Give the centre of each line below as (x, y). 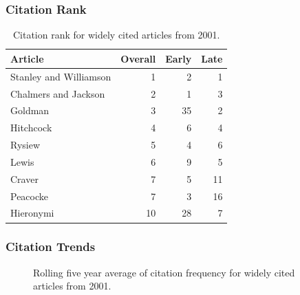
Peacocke (30, 196)
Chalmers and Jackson (58, 93)
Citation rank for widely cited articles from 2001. (116, 35)
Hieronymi (32, 213)
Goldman (30, 110)
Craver (24, 178)
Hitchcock (31, 128)
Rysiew (25, 145)
